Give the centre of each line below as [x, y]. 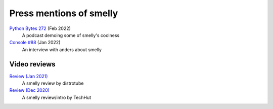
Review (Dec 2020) [30, 90]
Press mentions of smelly [64, 13]
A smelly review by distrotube [53, 83]
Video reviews [32, 64]
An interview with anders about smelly [62, 49]
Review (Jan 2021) [29, 76]
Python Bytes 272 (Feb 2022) [40, 28]
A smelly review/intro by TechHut [57, 97]
